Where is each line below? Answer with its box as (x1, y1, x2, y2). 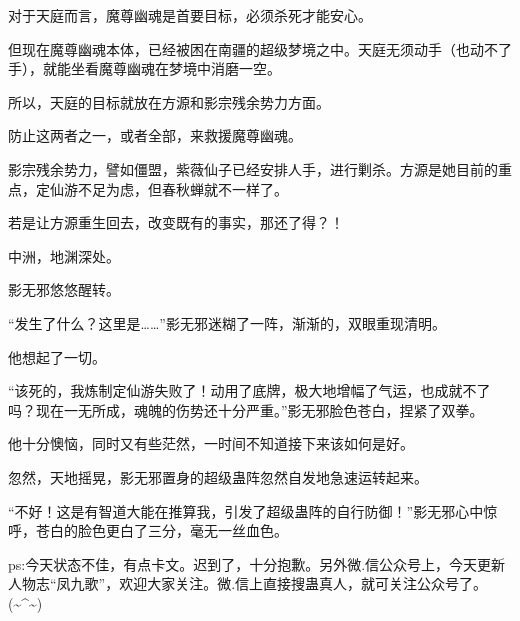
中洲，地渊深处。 (8, 245, 120, 266)
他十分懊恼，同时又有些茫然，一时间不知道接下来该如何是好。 (8, 433, 414, 454)
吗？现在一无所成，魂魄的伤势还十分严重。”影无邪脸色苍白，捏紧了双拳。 (8, 399, 484, 420)
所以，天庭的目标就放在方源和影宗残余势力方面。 (8, 91, 330, 112)
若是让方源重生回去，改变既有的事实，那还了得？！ (8, 212, 344, 233)
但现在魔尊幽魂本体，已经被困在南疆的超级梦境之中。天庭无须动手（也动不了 (8, 38, 512, 59)
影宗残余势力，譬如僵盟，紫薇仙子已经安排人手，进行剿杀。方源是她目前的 (8, 158, 498, 179)
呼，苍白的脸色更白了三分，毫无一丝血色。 (8, 520, 288, 541)
